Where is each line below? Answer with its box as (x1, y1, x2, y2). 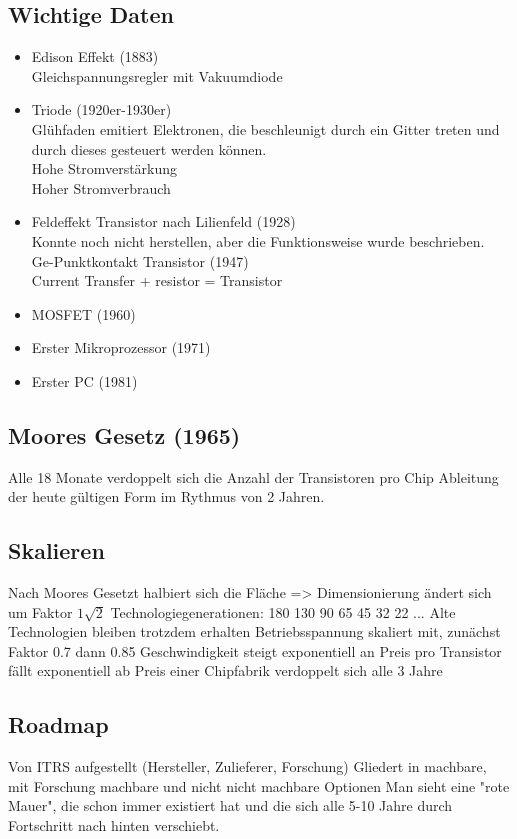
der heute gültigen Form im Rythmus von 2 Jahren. (8, 486, 325, 507)
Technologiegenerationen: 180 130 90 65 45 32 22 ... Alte (110, 601, 456, 622)
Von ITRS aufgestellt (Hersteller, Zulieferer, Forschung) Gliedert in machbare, (8, 756, 487, 777)
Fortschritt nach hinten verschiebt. (8, 815, 220, 836)
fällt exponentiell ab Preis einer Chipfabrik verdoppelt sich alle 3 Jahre (8, 660, 443, 681)
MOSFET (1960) (31, 303, 136, 324)
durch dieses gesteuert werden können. (31, 138, 267, 159)
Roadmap (8, 709, 109, 740)
